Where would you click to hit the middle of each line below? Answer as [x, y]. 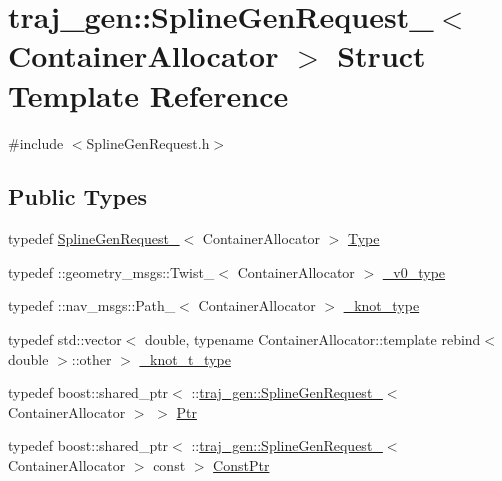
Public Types [78, 196]
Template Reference [148, 94]
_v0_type [414, 271]
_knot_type [381, 305]
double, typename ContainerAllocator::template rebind [313, 339]
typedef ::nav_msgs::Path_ [92, 305]
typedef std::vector [65, 339]
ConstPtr [241, 465]
